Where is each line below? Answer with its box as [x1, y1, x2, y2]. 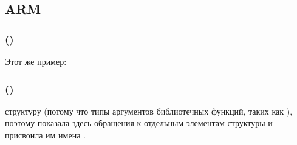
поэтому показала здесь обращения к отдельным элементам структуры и [5, 116, 273, 129]
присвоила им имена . [5, 129, 86, 141]
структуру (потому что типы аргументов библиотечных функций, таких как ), [5, 104, 293, 117]
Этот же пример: [5, 55, 67, 67]
